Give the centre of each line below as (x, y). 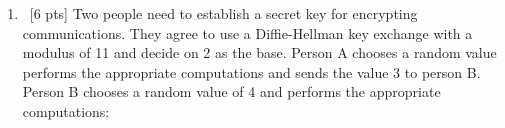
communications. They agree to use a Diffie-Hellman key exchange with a (247, 32)
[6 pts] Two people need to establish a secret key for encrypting (223, 13)
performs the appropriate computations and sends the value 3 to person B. (251, 71)
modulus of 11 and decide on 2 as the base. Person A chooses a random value (259, 52)
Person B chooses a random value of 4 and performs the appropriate (231, 91)
